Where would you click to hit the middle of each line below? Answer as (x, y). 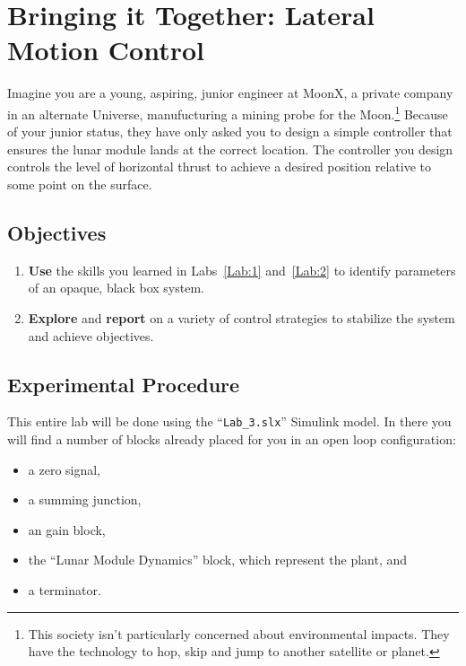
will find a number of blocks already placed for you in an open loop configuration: (232, 438)
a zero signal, (65, 469)
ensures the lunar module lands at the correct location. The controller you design (230, 149)
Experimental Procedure (124, 384)
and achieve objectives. (91, 335)
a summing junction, (85, 499)
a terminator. (65, 589)
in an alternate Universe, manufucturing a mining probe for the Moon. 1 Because (228, 112)
